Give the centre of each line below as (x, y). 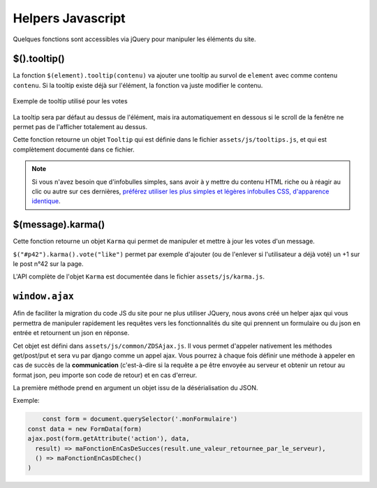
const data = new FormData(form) (85, 429)
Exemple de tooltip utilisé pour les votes (71, 101)
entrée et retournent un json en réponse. (71, 333)
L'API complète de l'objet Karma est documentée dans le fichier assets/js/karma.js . (139, 276)
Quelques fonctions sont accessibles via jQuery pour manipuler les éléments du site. (134, 39)
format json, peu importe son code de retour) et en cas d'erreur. (105, 375)
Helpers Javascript (69, 18)
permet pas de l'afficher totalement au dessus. (80, 127)
